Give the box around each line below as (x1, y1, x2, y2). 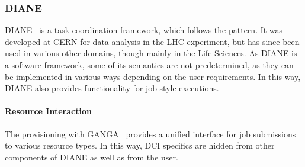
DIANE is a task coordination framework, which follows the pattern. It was (5, 24, 283, 36)
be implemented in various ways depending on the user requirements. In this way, (5, 70, 301, 82)
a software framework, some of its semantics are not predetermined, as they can (5, 59, 294, 70)
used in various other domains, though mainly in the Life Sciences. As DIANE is (5, 47, 297, 59)
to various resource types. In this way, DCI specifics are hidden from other (5, 139, 275, 152)
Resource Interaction (5, 105, 92, 117)
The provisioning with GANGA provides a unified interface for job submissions (5, 127, 296, 140)
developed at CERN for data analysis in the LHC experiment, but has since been (5, 35, 300, 47)
